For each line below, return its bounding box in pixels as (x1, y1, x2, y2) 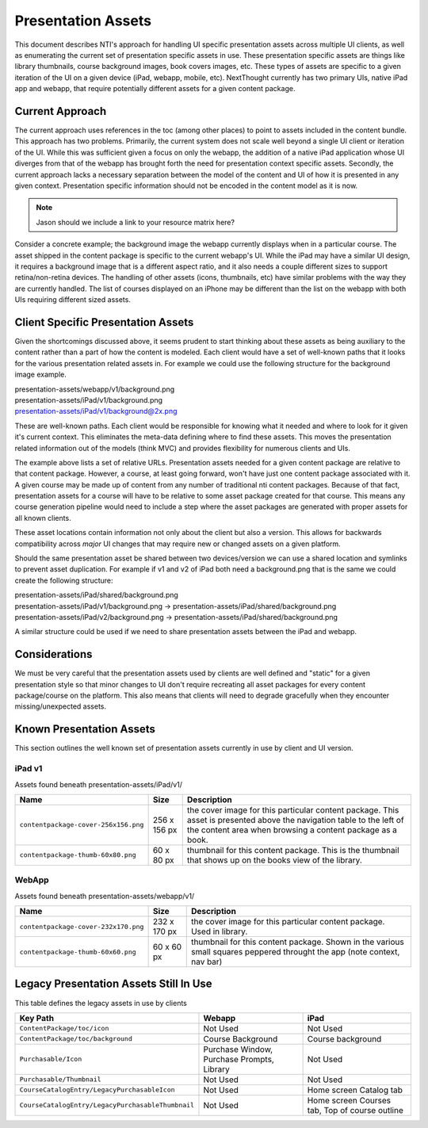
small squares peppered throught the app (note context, (190, 946, 400, 958)
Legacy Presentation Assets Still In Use (14, 977, 213, 991)
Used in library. (190, 926, 248, 937)
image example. (14, 369, 67, 380)
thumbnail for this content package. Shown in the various (190, 936, 404, 947)
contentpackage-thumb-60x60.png (19, 947, 136, 956)
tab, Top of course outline (307, 1104, 403, 1115)
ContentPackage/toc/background (19, 1034, 132, 1043)
